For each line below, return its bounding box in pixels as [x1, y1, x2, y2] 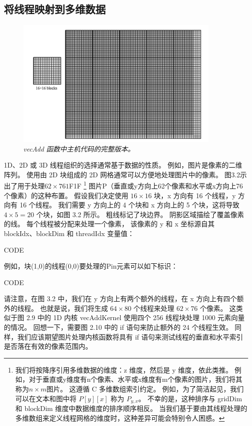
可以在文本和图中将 [15, 393, 77, 403]
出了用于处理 [4, 180, 45, 190]
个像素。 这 [200, 303, 236, 313]
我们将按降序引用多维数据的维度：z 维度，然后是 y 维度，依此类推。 [15, 364, 233, 375]
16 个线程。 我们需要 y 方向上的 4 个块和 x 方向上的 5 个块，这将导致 [19, 200, 240, 210]
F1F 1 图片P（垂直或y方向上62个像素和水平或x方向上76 [69, 179, 243, 190]
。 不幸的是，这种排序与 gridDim [138, 393, 242, 403]
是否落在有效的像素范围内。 [4, 341, 92, 351]
